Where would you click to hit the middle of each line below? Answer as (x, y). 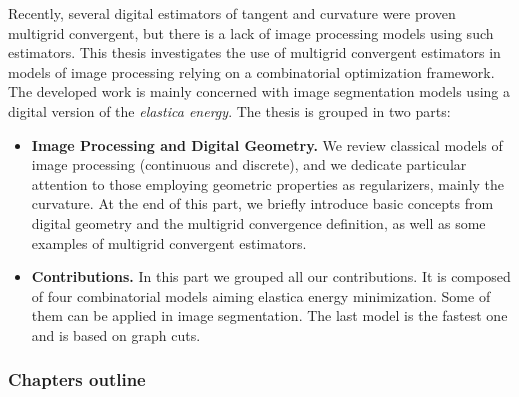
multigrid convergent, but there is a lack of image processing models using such (251, 32)
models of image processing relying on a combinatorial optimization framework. (251, 71)
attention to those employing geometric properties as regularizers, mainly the (268, 183)
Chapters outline (77, 379)
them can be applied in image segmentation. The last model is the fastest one (269, 315)
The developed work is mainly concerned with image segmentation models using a (259, 91)
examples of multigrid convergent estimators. (169, 242)
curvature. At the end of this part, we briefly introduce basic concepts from (262, 203)
